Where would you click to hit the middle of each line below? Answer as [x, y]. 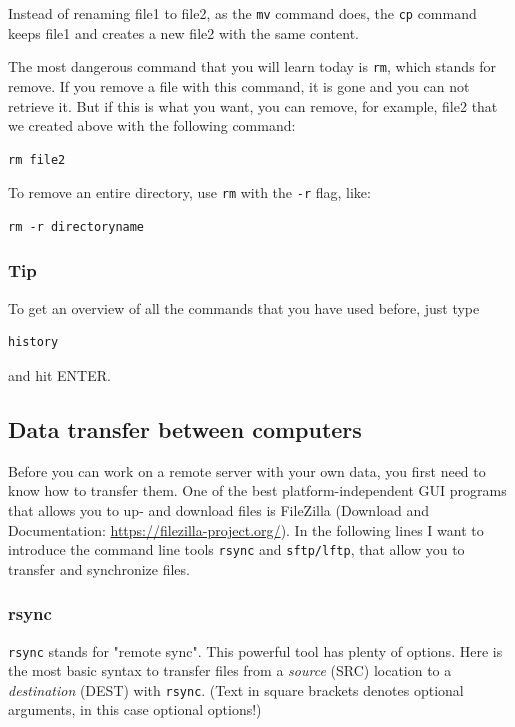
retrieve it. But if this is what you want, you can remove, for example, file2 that [253, 105]
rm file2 [37, 159]
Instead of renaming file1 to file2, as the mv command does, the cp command [242, 13]
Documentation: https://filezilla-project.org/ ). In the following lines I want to [246, 529]
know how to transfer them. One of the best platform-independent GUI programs [257, 490]
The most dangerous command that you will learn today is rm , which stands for [252, 66]
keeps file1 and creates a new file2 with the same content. [183, 32]
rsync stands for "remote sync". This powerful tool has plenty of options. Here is [255, 650]
